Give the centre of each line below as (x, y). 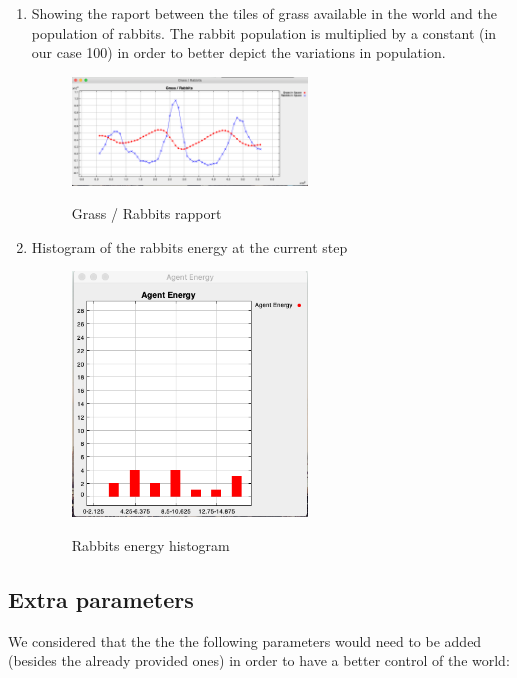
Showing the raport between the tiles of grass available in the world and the (264, 13)
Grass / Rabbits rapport (146, 213)
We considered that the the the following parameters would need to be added (245, 640)
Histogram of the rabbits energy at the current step (189, 246)
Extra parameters (101, 598)
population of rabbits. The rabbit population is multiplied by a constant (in (264, 32)
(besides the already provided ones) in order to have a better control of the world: (259, 660)
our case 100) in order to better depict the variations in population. (238, 52)
